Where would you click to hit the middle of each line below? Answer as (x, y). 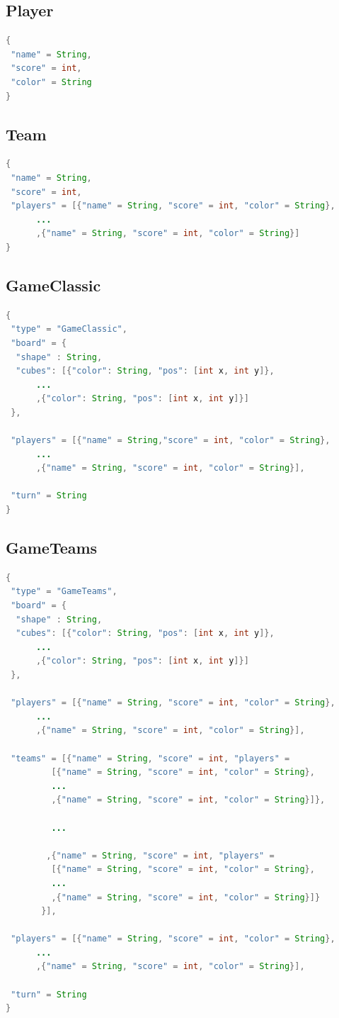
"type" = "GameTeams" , (64, 592)
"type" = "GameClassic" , (69, 329)
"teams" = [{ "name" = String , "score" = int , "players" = (150, 758)
